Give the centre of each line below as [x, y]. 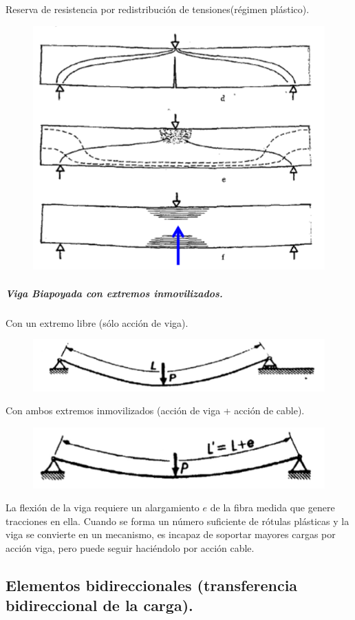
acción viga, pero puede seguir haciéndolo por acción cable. [130, 548]
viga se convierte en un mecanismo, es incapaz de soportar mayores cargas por [171, 534]
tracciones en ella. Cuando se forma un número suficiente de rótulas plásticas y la [177, 521]
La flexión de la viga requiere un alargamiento [103, 507]
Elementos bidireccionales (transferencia [152, 585]
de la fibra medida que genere [272, 507]
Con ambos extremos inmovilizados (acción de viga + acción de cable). [155, 410]
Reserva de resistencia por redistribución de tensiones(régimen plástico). [158, 9]
